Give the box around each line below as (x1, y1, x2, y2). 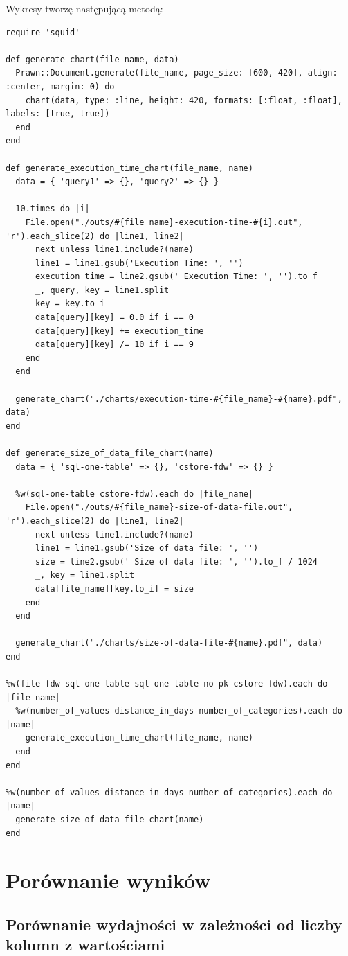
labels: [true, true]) (6, 109, 110, 119)
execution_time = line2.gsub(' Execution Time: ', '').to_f (35, 272, 318, 282)
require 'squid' (6, 27, 80, 37)
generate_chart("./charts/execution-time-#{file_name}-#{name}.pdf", (15, 393, 342, 404)
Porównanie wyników (6, 866, 211, 894)
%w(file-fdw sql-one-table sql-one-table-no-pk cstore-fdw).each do (6, 679, 328, 689)
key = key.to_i (35, 299, 105, 309)
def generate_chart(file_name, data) (6, 54, 179, 64)
